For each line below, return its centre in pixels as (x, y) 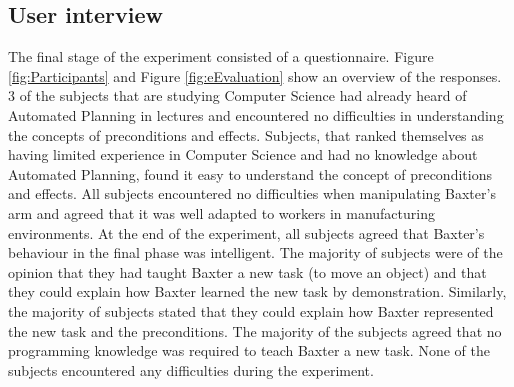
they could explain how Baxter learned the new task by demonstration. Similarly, (257, 291)
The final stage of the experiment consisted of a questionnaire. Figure (221, 56)
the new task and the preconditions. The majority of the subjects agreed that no (255, 330)
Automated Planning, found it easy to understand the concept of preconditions (250, 173)
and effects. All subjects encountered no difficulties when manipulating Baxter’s (252, 193)
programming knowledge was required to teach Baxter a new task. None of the (249, 350)
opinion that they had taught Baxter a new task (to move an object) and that (247, 271)
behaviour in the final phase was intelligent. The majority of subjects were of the (255, 252)
